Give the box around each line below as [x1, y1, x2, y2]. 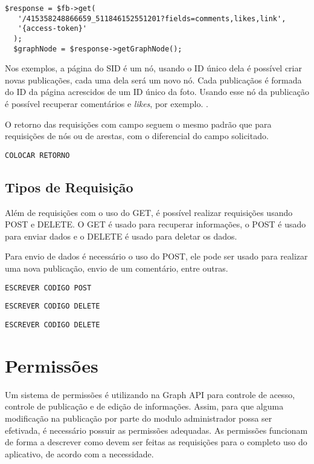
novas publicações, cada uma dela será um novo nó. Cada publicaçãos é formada [5, 73, 302, 86]
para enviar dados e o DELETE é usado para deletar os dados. [5, 229, 237, 242]
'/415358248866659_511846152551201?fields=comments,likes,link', [18, 14, 286, 23]
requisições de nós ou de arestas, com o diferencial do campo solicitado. [5, 129, 269, 142]
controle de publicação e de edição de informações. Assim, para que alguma [5, 400, 284, 413]
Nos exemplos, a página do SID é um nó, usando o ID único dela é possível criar [5, 62, 302, 74]
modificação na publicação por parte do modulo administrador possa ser [5, 411, 272, 424]
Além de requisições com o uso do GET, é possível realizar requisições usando [5, 206, 293, 218]
